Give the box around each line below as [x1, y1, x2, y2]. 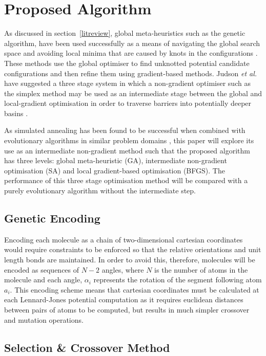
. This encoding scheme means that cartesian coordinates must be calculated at [10, 284, 259, 295]
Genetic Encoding [4, 210, 100, 226]
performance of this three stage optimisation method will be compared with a [4, 175, 248, 186]
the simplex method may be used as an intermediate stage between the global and [4, 87, 262, 98]
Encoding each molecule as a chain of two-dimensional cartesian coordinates [4, 234, 243, 244]
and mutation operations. [4, 314, 84, 325]
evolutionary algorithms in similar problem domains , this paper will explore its [4, 135, 254, 146]
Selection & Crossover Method [4, 339, 170, 355]
